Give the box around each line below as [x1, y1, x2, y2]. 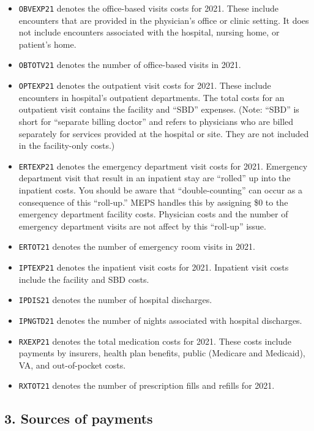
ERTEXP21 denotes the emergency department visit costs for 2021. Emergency [18, 159, 308, 172]
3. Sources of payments [4, 409, 153, 428]
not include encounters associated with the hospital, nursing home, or [18, 26, 280, 39]
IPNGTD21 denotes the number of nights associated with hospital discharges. [18, 313, 302, 326]
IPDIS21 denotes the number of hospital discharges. [18, 293, 212, 306]
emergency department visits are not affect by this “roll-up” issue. [18, 219, 266, 232]
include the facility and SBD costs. [18, 272, 149, 285]
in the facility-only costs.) [18, 139, 115, 152]
